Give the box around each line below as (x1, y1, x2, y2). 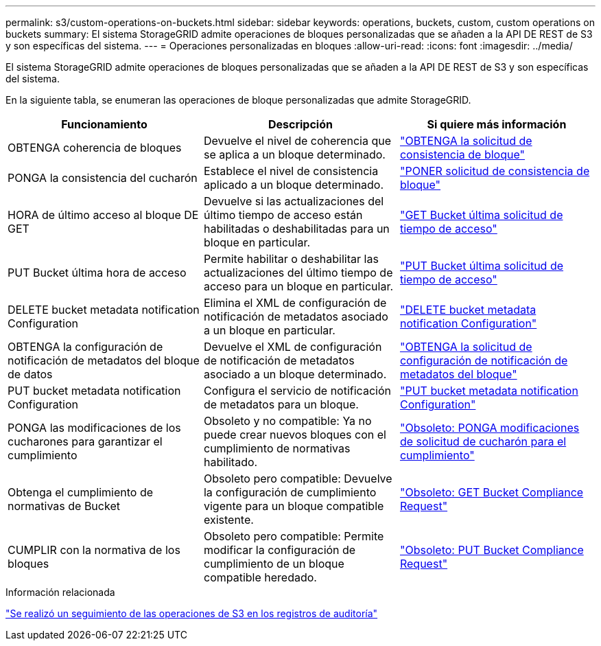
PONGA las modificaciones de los (8, 421, 181, 435)
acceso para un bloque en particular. (203, 279, 394, 293)
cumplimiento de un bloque (203, 557, 344, 570)
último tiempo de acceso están (203, 208, 363, 222)
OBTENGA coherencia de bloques (8, 141, 182, 154)
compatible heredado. (203, 570, 317, 584)
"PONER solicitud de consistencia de (399, 164, 590, 178)
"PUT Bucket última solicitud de (399, 259, 564, 273)
